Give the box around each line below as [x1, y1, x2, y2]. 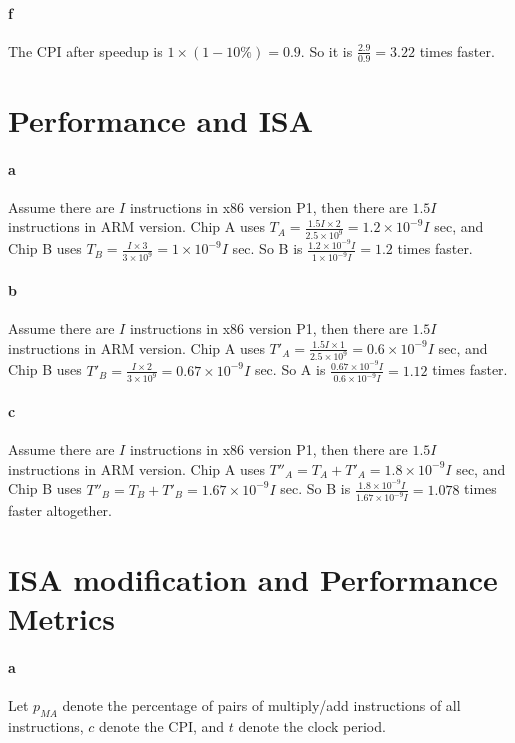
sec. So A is [254, 359, 326, 380]
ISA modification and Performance [8, 559, 498, 600]
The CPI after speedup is [8, 40, 163, 61]
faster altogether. [8, 500, 112, 521]
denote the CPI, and [99, 716, 225, 737]
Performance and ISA [8, 99, 314, 140]
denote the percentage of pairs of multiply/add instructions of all [62, 695, 461, 716]
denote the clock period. [238, 716, 386, 737]
